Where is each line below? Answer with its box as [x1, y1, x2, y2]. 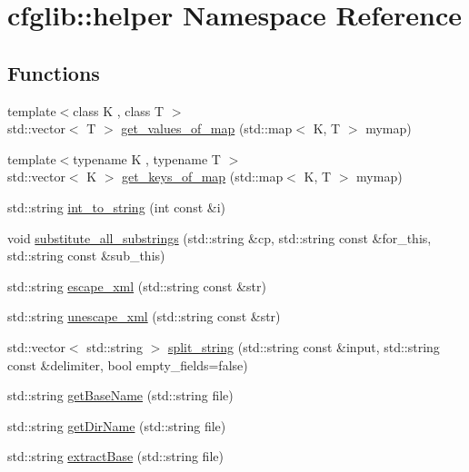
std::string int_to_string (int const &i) [7, 197, 225, 216]
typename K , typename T [73, 149, 221, 168]
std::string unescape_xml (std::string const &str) [7, 307, 281, 326]
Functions [7, 58, 100, 86]
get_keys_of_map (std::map [122, 167, 284, 186]
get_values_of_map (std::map [121, 119, 293, 138]
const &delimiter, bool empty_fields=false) [7, 355, 248, 374]
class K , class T [73, 101, 165, 120]
